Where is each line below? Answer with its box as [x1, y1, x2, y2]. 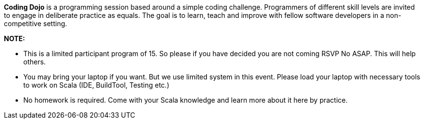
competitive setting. [4, 19, 68, 28]
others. [23, 58, 46, 66]
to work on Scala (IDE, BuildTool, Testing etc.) [23, 81, 170, 89]
